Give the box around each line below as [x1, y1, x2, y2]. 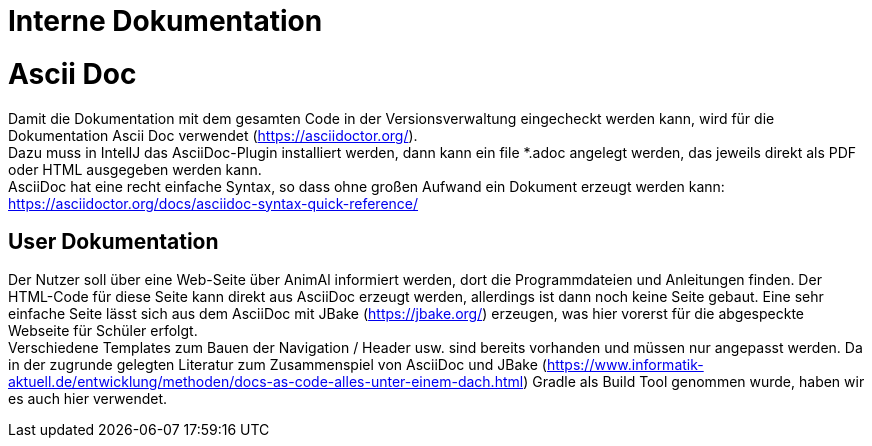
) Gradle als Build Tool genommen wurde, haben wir [523, 373, 865, 391]
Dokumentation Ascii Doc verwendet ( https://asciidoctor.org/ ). [8, 126, 418, 144]
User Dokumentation [8, 228, 219, 254]
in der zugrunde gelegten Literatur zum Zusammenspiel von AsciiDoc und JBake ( [8, 356, 547, 374]
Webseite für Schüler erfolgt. [8, 322, 198, 340]
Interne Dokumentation [8, 4, 323, 38]
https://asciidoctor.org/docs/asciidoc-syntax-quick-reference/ [8, 194, 419, 212]
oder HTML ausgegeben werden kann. [8, 160, 262, 178]
